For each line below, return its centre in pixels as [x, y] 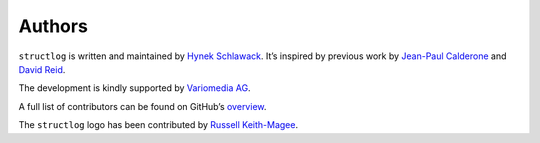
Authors [53, 26]
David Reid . [42, 69]
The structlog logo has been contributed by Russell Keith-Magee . [158, 125]
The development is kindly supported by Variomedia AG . [134, 88]
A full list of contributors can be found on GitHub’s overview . [142, 106]
